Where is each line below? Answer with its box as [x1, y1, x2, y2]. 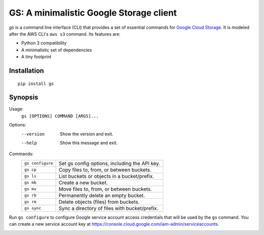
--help [21, 140, 37, 146]
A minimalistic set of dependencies [21, 47, 92, 53]
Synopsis [9, 93, 39, 102]
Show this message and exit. [60, 140, 118, 146]
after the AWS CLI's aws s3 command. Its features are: [9, 31, 121, 37]
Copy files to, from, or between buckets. [59, 166, 152, 173]
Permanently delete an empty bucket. [59, 192, 145, 199]
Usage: [9, 106, 24, 112]
